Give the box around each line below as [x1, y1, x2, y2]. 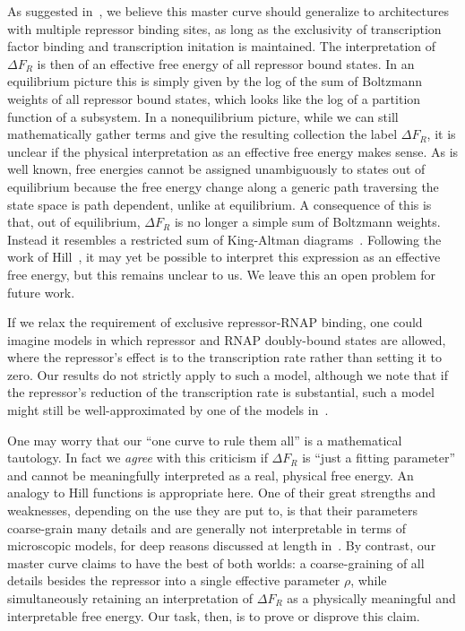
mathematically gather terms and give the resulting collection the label [7, 125, 398, 143]
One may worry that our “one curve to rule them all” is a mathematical [7, 430, 402, 449]
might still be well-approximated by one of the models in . [7, 401, 329, 419]
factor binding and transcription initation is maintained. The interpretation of [7, 37, 436, 56]
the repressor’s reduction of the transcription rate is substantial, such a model [7, 383, 435, 402]
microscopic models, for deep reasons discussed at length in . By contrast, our [7, 536, 436, 555]
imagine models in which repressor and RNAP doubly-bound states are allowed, [7, 330, 446, 349]
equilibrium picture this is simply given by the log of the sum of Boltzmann [7, 72, 422, 91]
